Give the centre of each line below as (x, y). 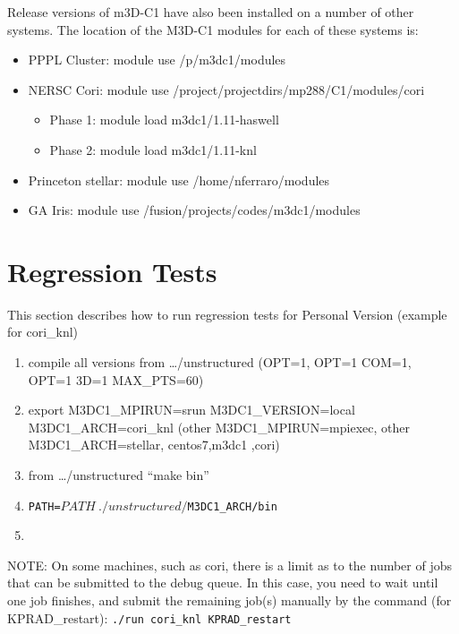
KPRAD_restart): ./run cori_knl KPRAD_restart (149, 617)
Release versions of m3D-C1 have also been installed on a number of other (211, 12)
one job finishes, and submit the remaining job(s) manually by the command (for (229, 600)
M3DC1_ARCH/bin (232, 506)
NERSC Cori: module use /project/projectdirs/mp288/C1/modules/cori (226, 89)
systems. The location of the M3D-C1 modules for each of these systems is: (213, 29)
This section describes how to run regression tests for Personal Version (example (227, 314)
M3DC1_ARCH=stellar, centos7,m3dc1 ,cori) (154, 445)
